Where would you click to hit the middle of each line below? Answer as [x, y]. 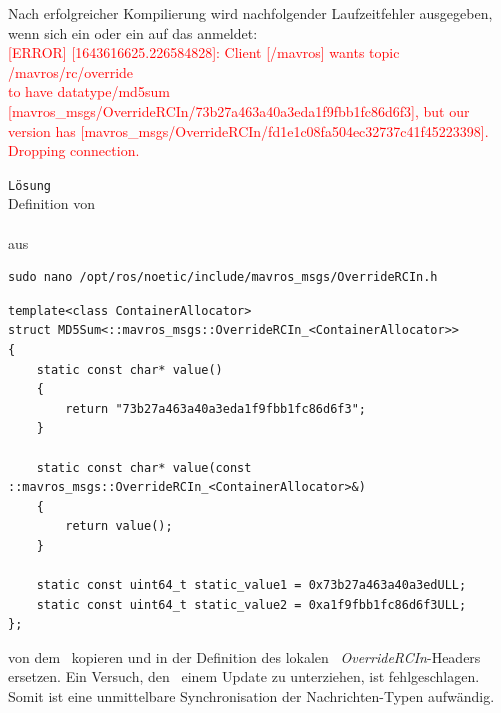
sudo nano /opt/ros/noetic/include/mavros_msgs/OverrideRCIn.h [223, 277]
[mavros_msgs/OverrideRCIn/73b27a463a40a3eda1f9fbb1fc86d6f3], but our [239, 110]
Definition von [51, 203]
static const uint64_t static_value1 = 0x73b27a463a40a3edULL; [251, 585]
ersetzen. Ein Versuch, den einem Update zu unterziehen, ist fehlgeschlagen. [244, 676]
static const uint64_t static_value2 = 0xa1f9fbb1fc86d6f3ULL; [251, 604]
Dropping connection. [74, 150]
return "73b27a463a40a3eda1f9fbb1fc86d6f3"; [215, 408]
